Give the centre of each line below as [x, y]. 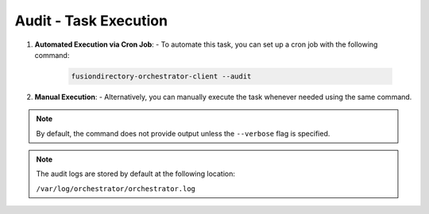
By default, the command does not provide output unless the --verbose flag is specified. [183, 133]
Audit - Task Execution [91, 21]
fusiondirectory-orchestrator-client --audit [161, 76]
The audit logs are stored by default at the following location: [136, 174]
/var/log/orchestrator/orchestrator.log [116, 189]
